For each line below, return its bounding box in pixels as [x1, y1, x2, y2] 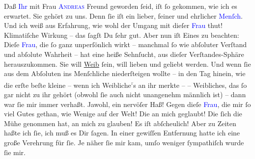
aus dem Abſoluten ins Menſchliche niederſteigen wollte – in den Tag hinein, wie [4, 68, 246, 79]
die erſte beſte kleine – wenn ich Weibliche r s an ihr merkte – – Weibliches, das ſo [4, 78, 247, 90]
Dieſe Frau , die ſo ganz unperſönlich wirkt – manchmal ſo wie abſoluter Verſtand [4, 39, 247, 50]
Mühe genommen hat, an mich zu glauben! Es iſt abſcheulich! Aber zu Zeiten [4, 118, 236, 128]
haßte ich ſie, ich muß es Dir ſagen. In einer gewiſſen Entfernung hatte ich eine [4, 128, 240, 138]
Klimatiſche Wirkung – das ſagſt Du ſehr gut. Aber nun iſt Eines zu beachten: [4, 29, 239, 40]
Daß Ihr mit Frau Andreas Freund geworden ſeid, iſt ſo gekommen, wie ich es [4, 1, 237, 11]
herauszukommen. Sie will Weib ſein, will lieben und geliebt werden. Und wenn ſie [4, 58, 251, 69]
